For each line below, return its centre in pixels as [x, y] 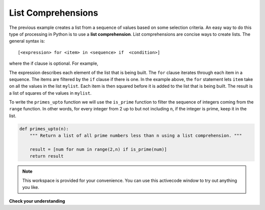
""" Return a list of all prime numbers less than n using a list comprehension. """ [136, 136]
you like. [31, 187]
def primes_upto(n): [44, 129]
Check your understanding [37, 201]
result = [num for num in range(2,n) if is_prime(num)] [98, 149]
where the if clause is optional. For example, [54, 63]
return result [47, 156]
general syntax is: [27, 41]
